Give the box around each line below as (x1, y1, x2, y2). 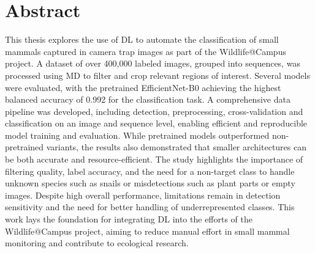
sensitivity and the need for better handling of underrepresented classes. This (5, 200, 295, 213)
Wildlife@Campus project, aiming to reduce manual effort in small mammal (5, 224, 290, 237)
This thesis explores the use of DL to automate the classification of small (5, 33, 279, 46)
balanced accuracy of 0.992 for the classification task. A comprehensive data (5, 93, 290, 106)
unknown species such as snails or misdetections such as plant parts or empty (5, 177, 295, 189)
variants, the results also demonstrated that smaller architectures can (46, 141, 306, 153)
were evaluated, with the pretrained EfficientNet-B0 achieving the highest (5, 81, 281, 94)
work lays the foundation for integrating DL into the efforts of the (5, 213, 253, 226)
